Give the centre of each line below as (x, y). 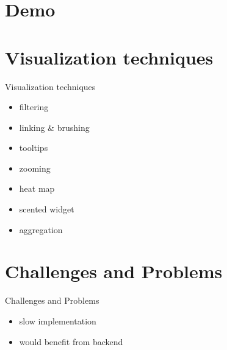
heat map (37, 188)
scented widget (47, 209)
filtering (34, 107)
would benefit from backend (71, 341)
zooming (35, 168)
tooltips (34, 148)
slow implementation (58, 320)
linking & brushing (54, 127)
